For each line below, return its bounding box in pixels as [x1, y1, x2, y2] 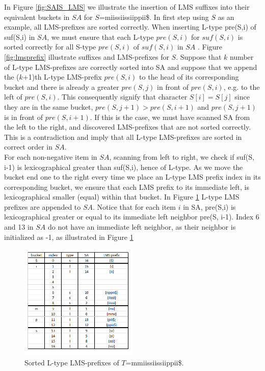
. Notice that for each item [93, 201, 176, 212]
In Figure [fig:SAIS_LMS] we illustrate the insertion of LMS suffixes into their [4, 2, 250, 12]
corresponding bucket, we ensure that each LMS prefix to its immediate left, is [4, 181, 249, 192]
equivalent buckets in [4, 11, 70, 22]
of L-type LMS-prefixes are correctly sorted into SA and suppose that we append [4, 61, 257, 72]
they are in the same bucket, [4, 101, 93, 112]
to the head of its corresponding [139, 71, 239, 82]
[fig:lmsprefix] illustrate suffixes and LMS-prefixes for [4, 51, 169, 62]
